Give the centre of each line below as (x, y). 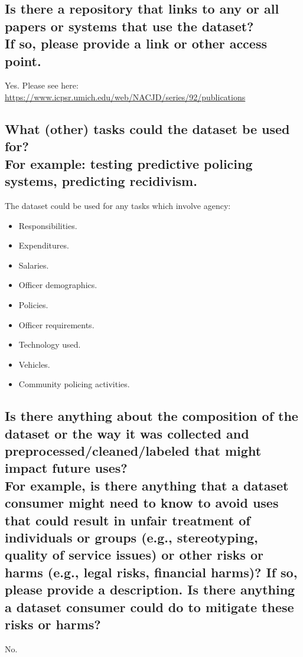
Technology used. (50, 344)
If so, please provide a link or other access (136, 43)
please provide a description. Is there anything (150, 589)
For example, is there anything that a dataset (147, 485)
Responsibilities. (48, 225)
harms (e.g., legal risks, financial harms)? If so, (151, 572)
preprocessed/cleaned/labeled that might (133, 451)
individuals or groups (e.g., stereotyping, (131, 537)
